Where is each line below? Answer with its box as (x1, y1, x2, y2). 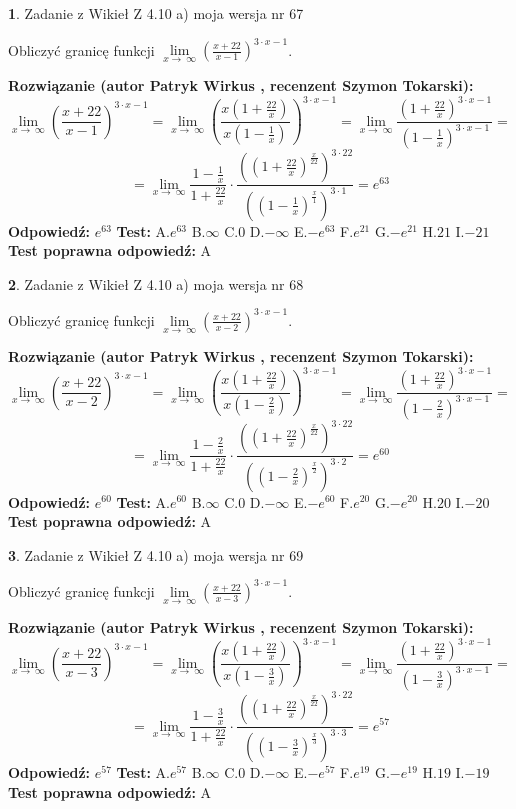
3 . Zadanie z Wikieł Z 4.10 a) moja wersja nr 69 (8, 544, 304, 565)
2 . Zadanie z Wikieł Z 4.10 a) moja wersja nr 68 (8, 273, 304, 294)
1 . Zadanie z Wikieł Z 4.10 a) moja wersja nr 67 (8, 3, 304, 23)
